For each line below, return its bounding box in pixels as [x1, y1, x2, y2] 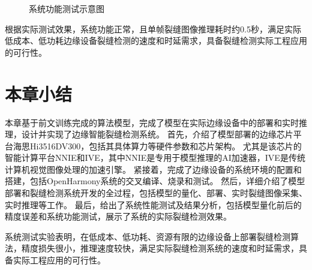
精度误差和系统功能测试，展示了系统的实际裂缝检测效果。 [5, 210, 232, 223]
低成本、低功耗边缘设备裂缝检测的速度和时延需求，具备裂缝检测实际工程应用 [5, 34, 307, 47]
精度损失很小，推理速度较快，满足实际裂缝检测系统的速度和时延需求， [21, 242, 299, 254]
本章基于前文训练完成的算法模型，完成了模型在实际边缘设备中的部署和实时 [5, 116, 299, 128]
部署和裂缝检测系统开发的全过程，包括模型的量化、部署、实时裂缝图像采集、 [5, 187, 307, 199]
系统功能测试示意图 [29, 2, 104, 14]
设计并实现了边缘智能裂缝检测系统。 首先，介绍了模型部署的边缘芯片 [21, 128, 293, 140]
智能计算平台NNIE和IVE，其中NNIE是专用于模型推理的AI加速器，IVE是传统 [5, 151, 305, 164]
